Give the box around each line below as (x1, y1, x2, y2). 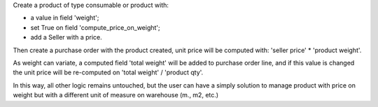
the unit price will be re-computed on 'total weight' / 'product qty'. (13, 68, 204, 76)
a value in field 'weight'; (30, 14, 99, 22)
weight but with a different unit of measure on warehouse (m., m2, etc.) (13, 91, 219, 99)
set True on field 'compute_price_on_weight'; (30, 23, 160, 31)
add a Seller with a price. (30, 33, 103, 42)
